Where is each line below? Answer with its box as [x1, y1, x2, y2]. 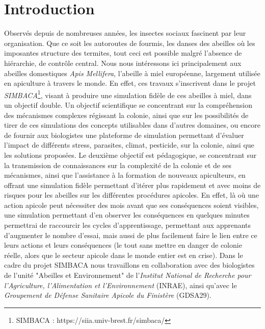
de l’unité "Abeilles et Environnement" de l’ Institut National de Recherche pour [4, 270, 251, 280]
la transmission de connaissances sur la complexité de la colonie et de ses [4, 159, 231, 170]
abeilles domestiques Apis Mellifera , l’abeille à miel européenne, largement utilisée [4, 67, 260, 78]
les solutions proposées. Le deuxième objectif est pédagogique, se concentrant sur [4, 149, 257, 160]
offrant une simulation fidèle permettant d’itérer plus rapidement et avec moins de [4, 179, 261, 190]
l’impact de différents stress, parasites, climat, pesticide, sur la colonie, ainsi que [4, 139, 254, 150]
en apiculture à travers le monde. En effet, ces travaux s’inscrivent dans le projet [4, 78, 256, 88]
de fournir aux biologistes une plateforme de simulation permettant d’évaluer [4, 129, 244, 140]
